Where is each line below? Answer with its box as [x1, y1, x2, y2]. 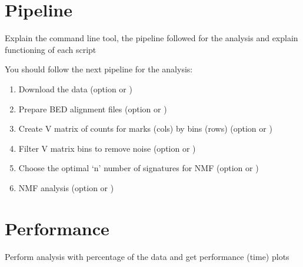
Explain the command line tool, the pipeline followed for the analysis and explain [5, 32, 298, 44]
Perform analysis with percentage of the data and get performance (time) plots [5, 250, 289, 262]
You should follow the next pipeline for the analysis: [5, 63, 193, 75]
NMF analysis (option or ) [18, 181, 114, 193]
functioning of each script [5, 43, 96, 55]
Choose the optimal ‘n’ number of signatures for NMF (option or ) [18, 162, 259, 174]
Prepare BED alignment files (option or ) [18, 102, 167, 115]
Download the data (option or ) [18, 82, 132, 95]
